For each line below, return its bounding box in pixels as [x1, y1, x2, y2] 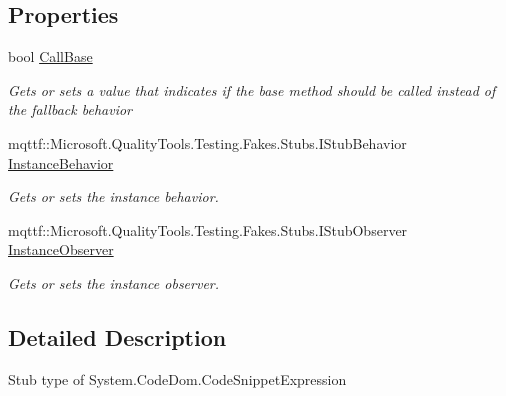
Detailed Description [8, 321, 227, 352]
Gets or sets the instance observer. [8, 272, 220, 293]
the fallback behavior [8, 99, 132, 120]
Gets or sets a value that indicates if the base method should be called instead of [8, 79, 496, 100]
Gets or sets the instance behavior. [8, 186, 219, 207]
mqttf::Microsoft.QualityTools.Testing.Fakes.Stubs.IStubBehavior [8, 132, 407, 153]
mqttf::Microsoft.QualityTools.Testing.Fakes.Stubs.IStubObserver [8, 219, 408, 240]
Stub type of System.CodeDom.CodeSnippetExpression [8, 368, 347, 389]
